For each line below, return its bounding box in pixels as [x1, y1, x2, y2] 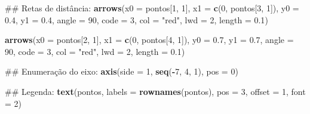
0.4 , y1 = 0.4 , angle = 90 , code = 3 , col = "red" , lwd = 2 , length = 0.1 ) [5, 13, 268, 26]
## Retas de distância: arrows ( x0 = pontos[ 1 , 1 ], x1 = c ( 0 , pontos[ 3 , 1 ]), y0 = [5, 2, 299, 14]
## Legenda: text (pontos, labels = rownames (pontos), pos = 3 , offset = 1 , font [5, 85, 306, 97]
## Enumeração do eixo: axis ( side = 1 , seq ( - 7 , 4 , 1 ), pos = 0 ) [5, 65, 238, 78]
